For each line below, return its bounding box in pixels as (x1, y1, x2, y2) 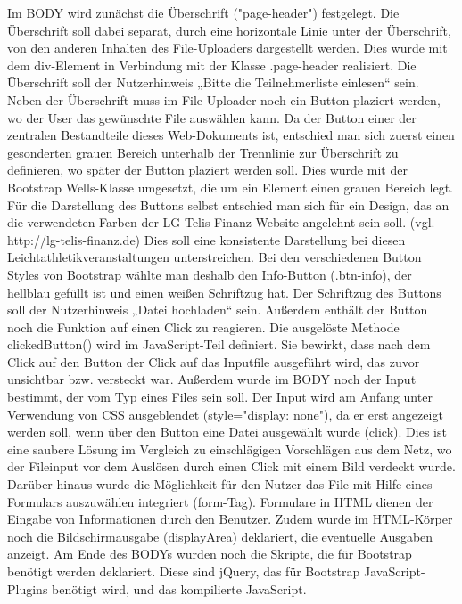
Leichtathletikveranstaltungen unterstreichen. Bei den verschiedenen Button (7, 248, 422, 266)
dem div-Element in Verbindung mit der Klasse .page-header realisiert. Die (7, 55, 417, 74)
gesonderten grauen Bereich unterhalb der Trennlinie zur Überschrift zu (7, 143, 399, 161)
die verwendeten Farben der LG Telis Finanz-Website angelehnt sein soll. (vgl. (7, 213, 435, 232)
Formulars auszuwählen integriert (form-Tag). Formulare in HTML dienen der (7, 492, 433, 510)
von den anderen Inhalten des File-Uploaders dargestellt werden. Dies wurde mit (7, 38, 448, 57)
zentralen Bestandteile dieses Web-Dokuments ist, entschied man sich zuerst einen (7, 126, 455, 144)
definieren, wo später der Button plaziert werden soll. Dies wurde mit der (7, 160, 408, 179)
